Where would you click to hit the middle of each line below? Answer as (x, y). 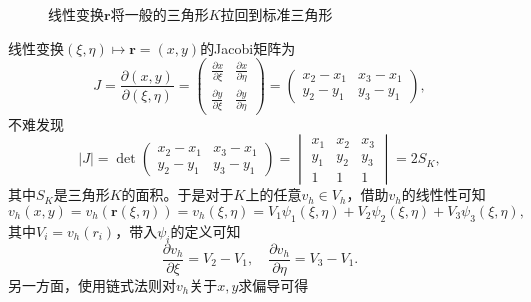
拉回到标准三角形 (276, 14)
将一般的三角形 (159, 14)
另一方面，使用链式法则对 (92, 284)
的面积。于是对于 (177, 194)
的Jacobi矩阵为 (248, 47)
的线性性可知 (443, 194)
